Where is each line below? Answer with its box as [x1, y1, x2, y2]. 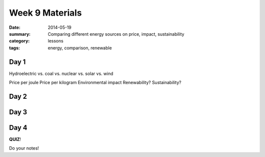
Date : [9, 24, 21, 30]
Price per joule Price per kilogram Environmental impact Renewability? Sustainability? [9, 80, 182, 86]
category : [9, 38, 30, 44]
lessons [48, 38, 64, 44]
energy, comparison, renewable [48, 45, 112, 51]
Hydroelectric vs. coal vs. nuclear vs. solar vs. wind [9, 70, 113, 76]
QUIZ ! [9, 136, 22, 142]
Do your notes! [9, 145, 39, 151]
